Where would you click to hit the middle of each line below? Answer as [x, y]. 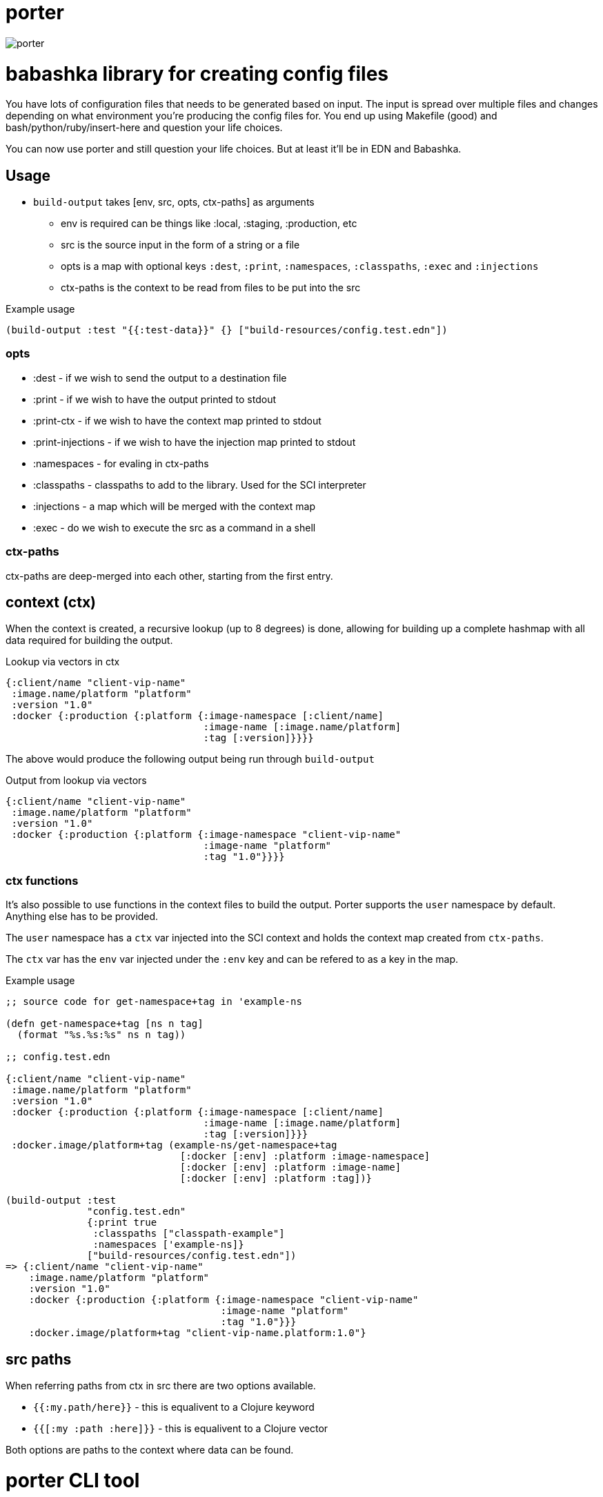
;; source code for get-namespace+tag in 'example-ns [154, 1002]
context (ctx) [51, 603]
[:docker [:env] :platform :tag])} [276, 1178]
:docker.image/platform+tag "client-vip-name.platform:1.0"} [197, 1333]
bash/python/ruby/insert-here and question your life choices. [144, 128]
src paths [39, 1359]
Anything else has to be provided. [82, 917]
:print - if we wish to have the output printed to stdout [155, 399]
